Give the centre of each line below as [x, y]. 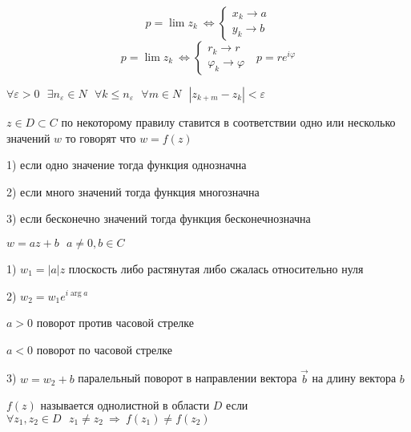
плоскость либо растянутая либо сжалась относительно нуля [216, 268]
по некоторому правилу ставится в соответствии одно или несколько [228, 122]
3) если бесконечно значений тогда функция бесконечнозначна [159, 218]
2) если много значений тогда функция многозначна [133, 191]
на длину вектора [354, 378]
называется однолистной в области [125, 405]
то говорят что [101, 137]
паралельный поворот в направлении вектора [187, 378]
